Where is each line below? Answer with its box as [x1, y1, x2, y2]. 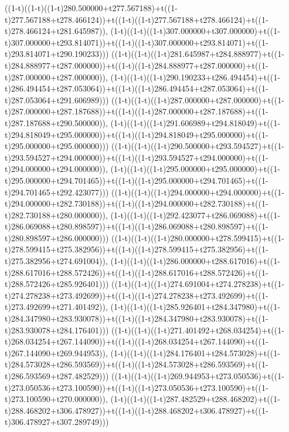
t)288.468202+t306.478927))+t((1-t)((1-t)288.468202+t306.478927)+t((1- [5, 404, 268, 416]
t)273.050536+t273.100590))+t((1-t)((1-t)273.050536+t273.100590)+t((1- [5, 381, 268, 393]
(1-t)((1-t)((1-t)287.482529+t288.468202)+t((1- [110, 393, 280, 405]
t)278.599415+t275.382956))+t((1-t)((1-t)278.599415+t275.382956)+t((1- [5, 243, 268, 255]
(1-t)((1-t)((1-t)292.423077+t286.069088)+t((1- [110, 208, 280, 221]
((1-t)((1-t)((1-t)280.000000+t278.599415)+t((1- [111, 231, 284, 244]
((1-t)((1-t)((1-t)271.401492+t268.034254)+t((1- [111, 323, 284, 336]
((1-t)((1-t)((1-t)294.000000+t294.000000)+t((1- [111, 185, 284, 198]
